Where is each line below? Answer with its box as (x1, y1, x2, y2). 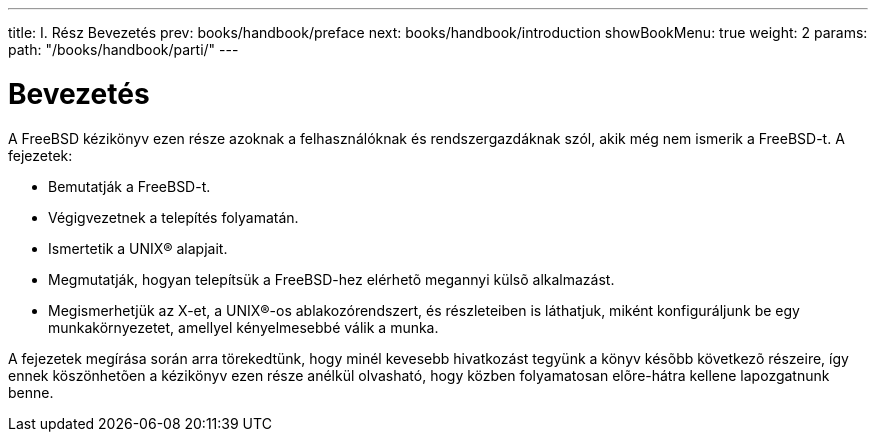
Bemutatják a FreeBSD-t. (48, 177, 211, 195)
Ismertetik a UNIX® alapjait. (48, 239, 228, 257)
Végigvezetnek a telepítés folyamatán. (48, 208, 299, 226)
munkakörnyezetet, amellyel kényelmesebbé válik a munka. (48, 318, 439, 336)
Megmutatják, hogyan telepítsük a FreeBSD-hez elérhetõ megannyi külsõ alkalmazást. (48, 270, 615, 288)
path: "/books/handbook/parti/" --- (8, 41, 239, 58)
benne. (8, 383, 54, 401)
